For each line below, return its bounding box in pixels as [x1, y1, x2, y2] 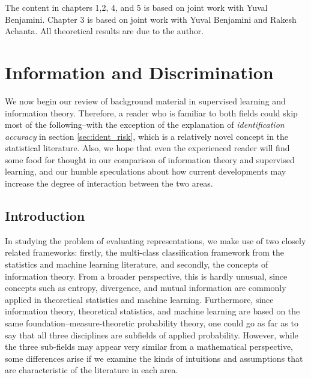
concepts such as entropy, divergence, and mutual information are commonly [5, 281, 286, 294]
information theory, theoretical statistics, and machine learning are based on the [5, 305, 300, 317]
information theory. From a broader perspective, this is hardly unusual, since [5, 269, 288, 282]
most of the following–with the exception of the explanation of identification [5, 118, 285, 131]
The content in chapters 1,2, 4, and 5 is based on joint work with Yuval [5, 1, 268, 13]
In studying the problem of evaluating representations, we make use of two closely [5, 234, 306, 247]
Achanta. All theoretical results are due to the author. [5, 25, 204, 37]
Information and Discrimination [5, 59, 274, 84]
